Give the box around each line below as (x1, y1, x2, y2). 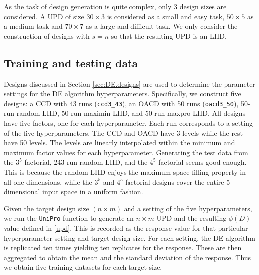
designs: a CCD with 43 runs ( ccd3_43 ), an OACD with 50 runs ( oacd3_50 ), (4, 98, 239, 108)
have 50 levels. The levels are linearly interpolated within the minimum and (4, 137, 235, 148)
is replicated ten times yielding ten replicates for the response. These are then (4, 242, 242, 253)
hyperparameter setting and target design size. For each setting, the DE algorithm (4, 232, 255, 243)
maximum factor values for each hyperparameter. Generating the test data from (4, 147, 248, 157)
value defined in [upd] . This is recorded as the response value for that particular (4, 223, 248, 233)
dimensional (4, 186, 40, 197)
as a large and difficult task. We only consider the (85, 21, 238, 31)
